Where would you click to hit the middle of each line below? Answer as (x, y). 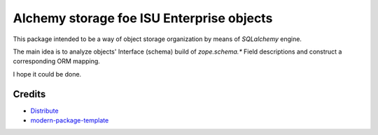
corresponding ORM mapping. (57, 61)
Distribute (44, 111)
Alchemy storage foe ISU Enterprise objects (143, 18)
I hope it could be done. (47, 74)
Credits (29, 94)
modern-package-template (70, 120)
